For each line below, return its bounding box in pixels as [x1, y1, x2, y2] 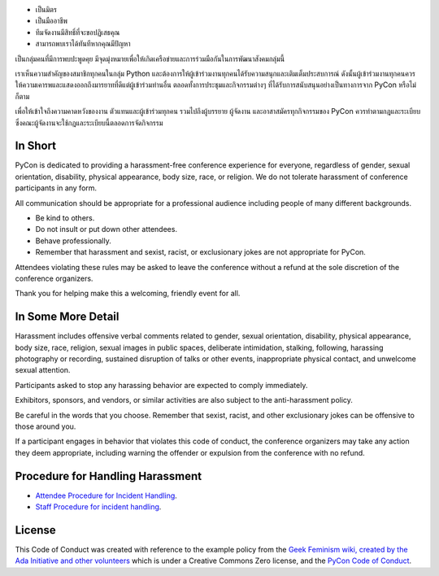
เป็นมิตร [35, 5, 57, 14]
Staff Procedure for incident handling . [35, 502, 162, 512]
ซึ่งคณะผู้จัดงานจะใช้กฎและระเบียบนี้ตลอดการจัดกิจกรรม [15, 118, 163, 128]
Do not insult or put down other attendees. [35, 225, 178, 234]
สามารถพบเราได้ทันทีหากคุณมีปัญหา [35, 39, 131, 49]
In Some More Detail [15, 310, 120, 324]
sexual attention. [15, 365, 71, 375]
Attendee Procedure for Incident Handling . [35, 491, 178, 500]
